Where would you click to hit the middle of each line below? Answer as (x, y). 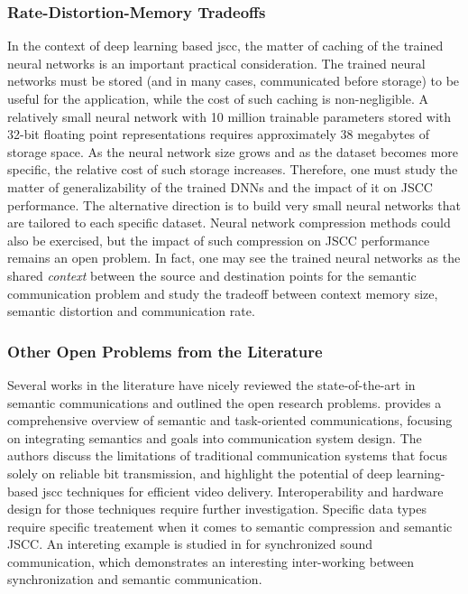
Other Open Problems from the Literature (165, 351)
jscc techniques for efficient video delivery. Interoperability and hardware (243, 491)
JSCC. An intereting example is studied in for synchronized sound (190, 544)
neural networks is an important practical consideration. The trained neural (216, 63)
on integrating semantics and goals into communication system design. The (215, 437)
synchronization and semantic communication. (135, 579)
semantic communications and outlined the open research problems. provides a (225, 402)
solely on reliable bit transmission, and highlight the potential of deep (200, 473)
